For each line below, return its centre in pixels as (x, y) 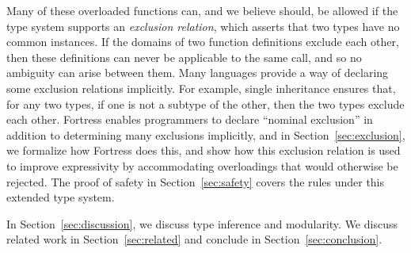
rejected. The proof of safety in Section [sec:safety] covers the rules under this (196, 181)
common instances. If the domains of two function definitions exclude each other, (203, 42)
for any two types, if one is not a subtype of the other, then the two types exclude (205, 103)
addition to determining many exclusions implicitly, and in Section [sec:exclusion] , (206, 134)
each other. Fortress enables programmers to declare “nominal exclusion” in (190, 119)
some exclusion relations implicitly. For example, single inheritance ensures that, (201, 88)
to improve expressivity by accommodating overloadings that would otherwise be (202, 165)
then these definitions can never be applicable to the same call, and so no (184, 57)
